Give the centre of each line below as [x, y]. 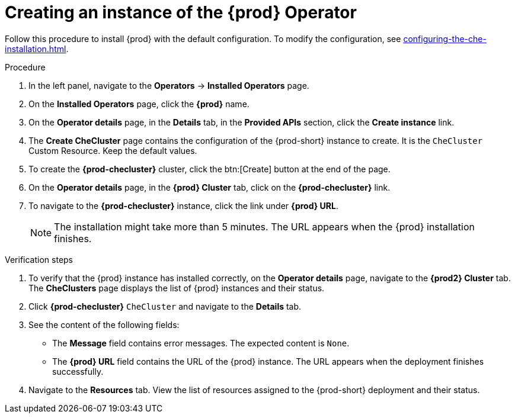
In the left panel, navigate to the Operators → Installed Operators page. [169, 85]
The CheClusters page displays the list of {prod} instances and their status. [177, 288]
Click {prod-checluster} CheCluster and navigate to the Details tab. [165, 306]
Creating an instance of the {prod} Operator [181, 12]
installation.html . [37, 49]
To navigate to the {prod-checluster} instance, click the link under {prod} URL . [184, 205]
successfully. [78, 371]
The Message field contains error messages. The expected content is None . [201, 343]
